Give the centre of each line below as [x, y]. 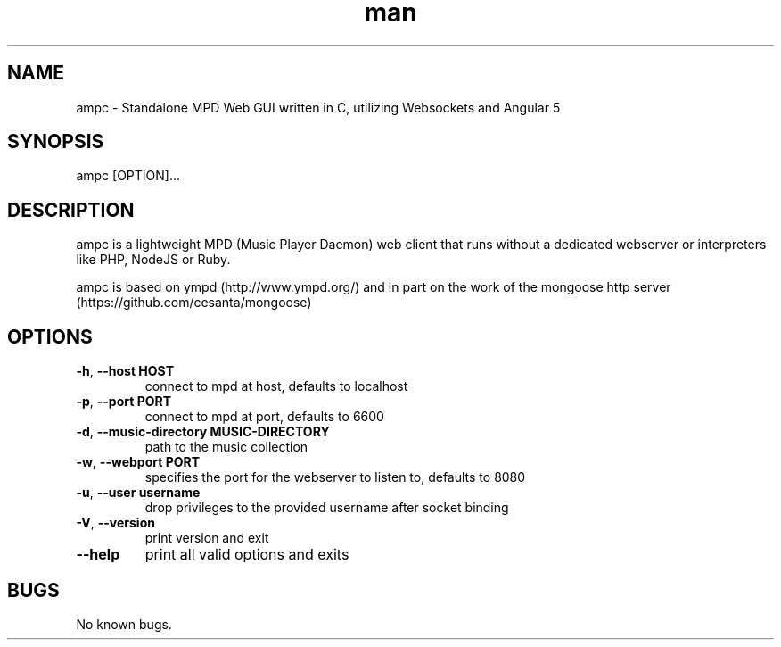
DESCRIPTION [71, 210]
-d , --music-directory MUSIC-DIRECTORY [203, 432]
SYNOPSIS [56, 142]
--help [98, 555]
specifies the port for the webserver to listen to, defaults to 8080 [335, 477]
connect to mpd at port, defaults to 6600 [264, 417]
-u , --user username [138, 493]
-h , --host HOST [125, 371]
